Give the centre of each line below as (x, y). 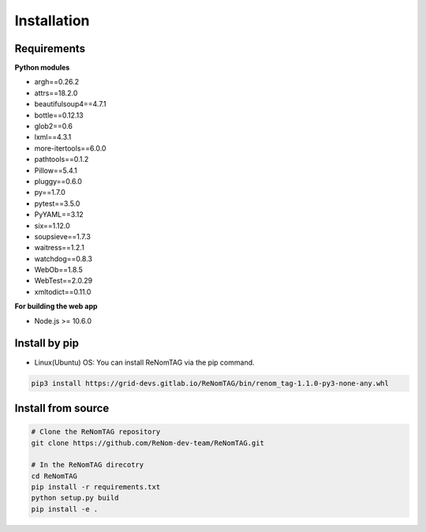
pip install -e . (65, 509)
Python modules (42, 68)
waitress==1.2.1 (59, 248)
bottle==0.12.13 (59, 115)
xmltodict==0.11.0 (63, 291)
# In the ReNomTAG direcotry (88, 465)
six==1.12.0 (52, 226)
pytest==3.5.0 (57, 203)
